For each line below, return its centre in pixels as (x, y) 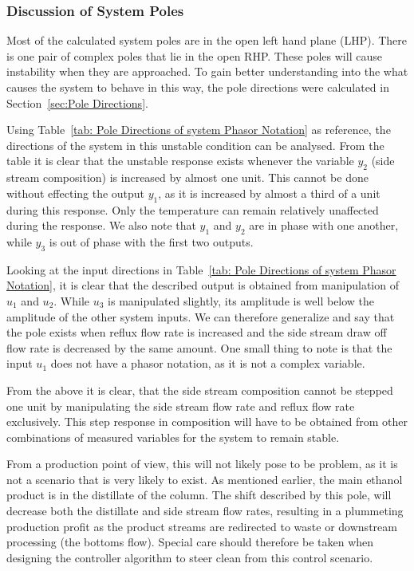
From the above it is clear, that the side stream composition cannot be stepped (200, 390)
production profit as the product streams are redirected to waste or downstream (202, 526)
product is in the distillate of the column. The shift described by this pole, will (199, 495)
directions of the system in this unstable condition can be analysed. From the (195, 145)
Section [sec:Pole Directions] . (77, 102)
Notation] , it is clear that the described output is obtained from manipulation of (203, 285)
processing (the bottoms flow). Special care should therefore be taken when (190, 542)
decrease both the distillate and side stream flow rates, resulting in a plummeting (205, 511)
